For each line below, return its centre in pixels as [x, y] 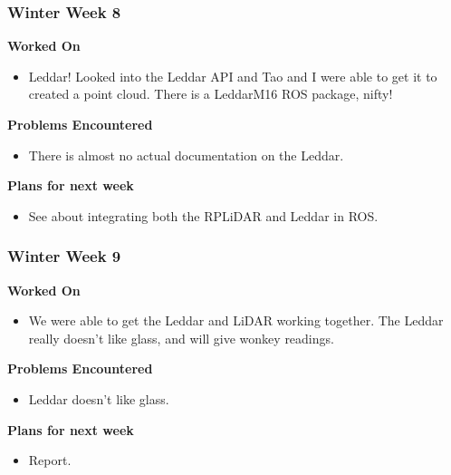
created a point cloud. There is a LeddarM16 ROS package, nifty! [211, 94]
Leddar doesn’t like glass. [99, 398]
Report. [50, 460]
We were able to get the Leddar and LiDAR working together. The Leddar [236, 320]
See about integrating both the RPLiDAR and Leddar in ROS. [203, 215]
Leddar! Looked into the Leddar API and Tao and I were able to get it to [233, 76]
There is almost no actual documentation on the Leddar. [186, 155]
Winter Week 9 [64, 256]
